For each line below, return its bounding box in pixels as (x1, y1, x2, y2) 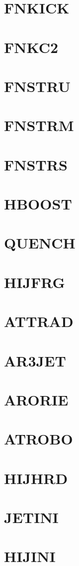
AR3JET (4, 350, 66, 370)
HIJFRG (4, 271, 65, 292)
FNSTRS (4, 154, 68, 174)
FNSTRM (4, 115, 74, 135)
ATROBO (4, 428, 73, 449)
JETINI (4, 507, 59, 527)
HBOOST (4, 193, 72, 214)
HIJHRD (4, 467, 68, 488)
